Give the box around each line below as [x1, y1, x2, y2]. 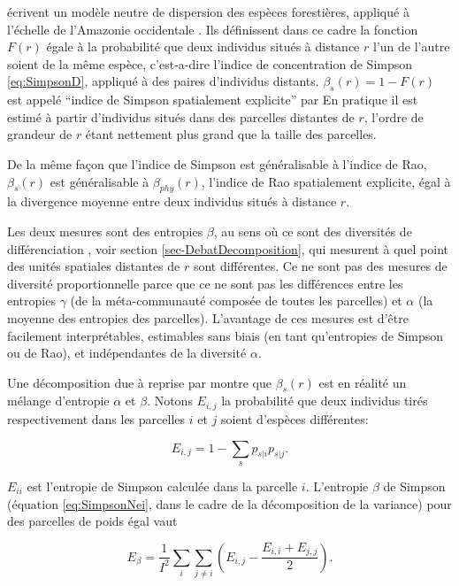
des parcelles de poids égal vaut [7, 512, 178, 530]
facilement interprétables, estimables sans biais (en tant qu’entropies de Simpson [7, 326, 444, 344]
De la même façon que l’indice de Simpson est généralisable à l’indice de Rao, [7, 154, 427, 173]
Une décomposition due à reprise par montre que [7, 373, 272, 391]
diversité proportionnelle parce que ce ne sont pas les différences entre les [7, 274, 403, 292]
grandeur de [7, 125, 73, 143]
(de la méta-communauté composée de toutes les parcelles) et [70, 291, 402, 310]
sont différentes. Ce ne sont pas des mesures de [193, 257, 448, 275]
